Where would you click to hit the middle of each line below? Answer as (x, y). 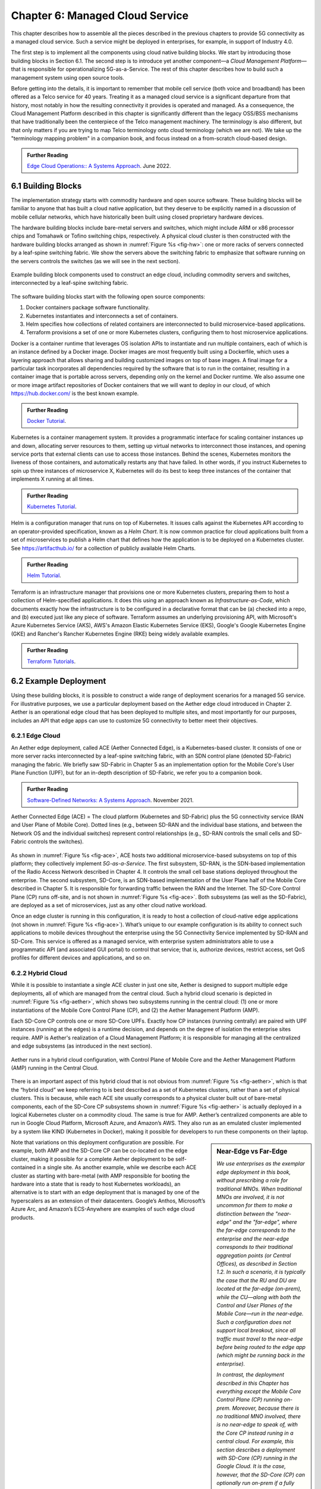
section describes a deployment (256, 1450)
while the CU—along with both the (259, 1297)
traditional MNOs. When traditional (259, 1189)
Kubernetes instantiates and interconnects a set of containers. (102, 316)
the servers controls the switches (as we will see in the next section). (96, 261)
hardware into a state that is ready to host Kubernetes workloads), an (96, 1184)
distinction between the (246, 1214)
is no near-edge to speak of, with (257, 1425)
